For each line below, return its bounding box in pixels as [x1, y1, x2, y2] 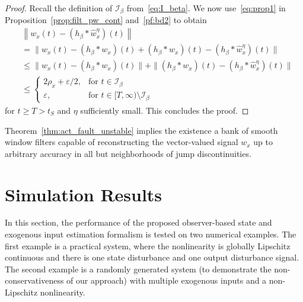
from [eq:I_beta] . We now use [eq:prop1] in [126, 2, 286, 14]
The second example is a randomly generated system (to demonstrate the [5, 262, 272, 275]
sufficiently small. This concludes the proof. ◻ [80, 104, 249, 116]
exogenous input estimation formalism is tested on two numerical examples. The [5, 228, 296, 240]
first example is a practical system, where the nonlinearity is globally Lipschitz [5, 239, 291, 252]
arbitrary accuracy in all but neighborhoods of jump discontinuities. [5, 147, 251, 159]
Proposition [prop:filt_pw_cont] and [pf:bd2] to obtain [5, 14, 207, 26]
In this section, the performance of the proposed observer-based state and [5, 216, 272, 229]
